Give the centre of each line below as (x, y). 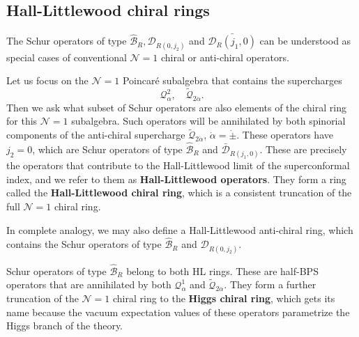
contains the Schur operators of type (84, 244)
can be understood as (305, 41)
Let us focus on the (47, 80)
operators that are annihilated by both (89, 284)
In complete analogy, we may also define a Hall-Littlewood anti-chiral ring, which (180, 229)
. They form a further (270, 284)
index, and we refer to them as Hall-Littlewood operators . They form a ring (176, 179)
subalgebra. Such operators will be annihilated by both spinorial (208, 121)
